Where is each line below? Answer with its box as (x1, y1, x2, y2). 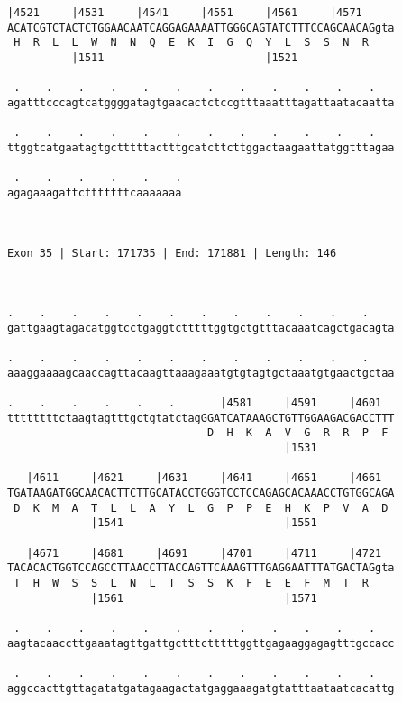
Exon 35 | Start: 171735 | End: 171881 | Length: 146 (7, 246, 337, 260)
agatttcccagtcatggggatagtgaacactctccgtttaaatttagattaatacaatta (7, 96, 395, 109)
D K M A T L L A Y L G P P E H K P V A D (14, 501, 388, 515)
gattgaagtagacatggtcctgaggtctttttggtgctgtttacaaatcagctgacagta (7, 321, 395, 334)
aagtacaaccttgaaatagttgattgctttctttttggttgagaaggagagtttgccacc (7, 636, 395, 650)
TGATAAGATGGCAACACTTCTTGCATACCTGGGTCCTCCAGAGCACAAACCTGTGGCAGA (7, 487, 395, 499)
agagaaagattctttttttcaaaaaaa (7, 186, 182, 199)
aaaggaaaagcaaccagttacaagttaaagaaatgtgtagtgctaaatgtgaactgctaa (7, 366, 395, 379)
